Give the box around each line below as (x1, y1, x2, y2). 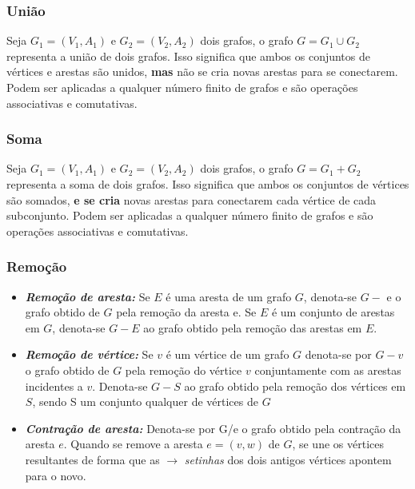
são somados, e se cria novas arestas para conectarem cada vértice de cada (6, 191, 377, 208)
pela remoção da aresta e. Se (116, 304, 257, 320)
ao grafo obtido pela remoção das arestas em (143, 319, 362, 336)
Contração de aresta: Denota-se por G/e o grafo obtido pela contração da (25, 419, 401, 436)
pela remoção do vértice (125, 361, 242, 378)
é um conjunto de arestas (271, 304, 395, 320)
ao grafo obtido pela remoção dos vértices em (184, 377, 406, 394)
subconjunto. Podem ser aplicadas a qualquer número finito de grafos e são (6, 207, 373, 224)
